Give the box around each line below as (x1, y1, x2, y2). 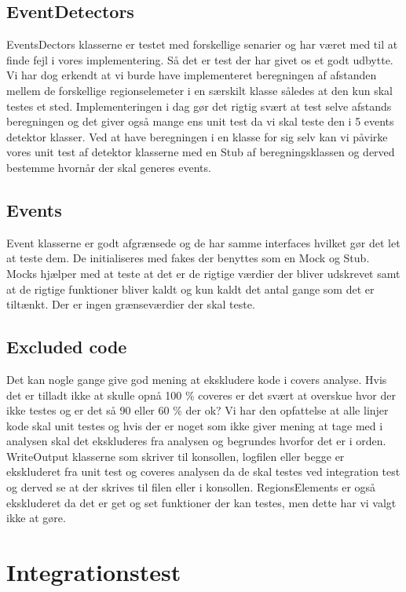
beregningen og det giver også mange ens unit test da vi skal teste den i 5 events (6, 113, 394, 130)
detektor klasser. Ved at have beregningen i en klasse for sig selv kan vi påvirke (6, 128, 388, 144)
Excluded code (6, 334, 127, 359)
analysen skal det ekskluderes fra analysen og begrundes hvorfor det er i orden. (6, 433, 386, 449)
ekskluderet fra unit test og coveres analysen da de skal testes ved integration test (6, 463, 401, 480)
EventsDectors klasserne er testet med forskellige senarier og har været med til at (6, 36, 398, 53)
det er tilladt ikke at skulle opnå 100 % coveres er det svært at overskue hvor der (6, 386, 396, 403)
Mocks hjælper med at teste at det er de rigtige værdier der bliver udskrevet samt (6, 265, 401, 281)
